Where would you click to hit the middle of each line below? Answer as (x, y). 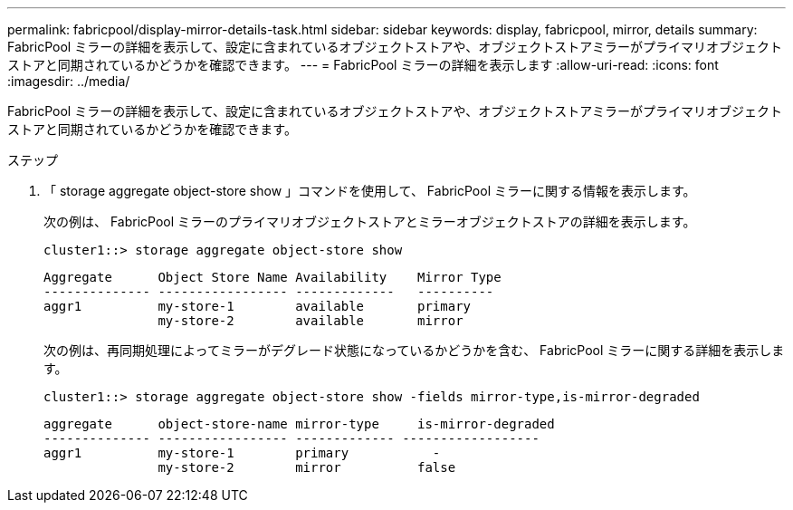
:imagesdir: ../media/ (69, 81)
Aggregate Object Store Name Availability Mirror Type (272, 277)
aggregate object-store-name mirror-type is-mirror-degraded (299, 424)
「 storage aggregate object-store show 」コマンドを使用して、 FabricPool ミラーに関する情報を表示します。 (370, 191)
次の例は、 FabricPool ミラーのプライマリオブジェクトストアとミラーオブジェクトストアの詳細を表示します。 (370, 221)
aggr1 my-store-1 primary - (242, 453)
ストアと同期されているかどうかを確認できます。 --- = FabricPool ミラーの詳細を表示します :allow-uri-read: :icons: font (363, 65)
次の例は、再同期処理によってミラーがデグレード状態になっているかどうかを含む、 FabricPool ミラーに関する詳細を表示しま (414, 350)
